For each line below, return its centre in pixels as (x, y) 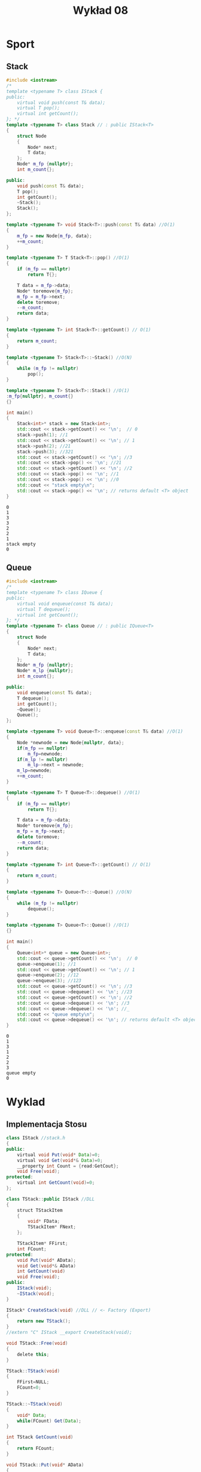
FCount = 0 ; (29, 1388)
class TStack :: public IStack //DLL (51, 1199)
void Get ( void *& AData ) (47, 1266)
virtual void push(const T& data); (61, 103)
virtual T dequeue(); (44, 609)
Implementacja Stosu (47, 1124)
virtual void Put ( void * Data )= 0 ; (59, 1155)
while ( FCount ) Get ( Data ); (49, 1421)
